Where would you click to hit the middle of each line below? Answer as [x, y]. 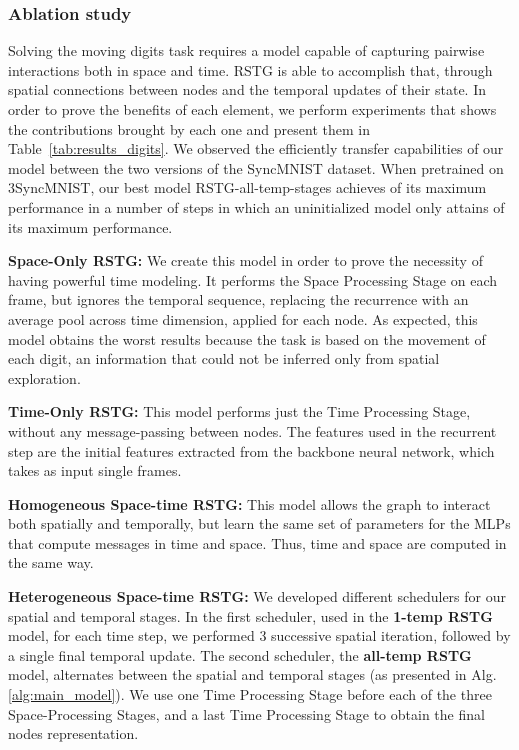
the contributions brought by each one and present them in [189, 128]
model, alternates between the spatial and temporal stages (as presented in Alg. [252, 674]
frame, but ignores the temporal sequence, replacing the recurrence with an [238, 299]
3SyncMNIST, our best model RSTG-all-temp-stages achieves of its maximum [247, 187]
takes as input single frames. [95, 470]
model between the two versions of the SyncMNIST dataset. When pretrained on [256, 167]
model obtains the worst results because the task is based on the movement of [247, 338]
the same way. [51, 562]
